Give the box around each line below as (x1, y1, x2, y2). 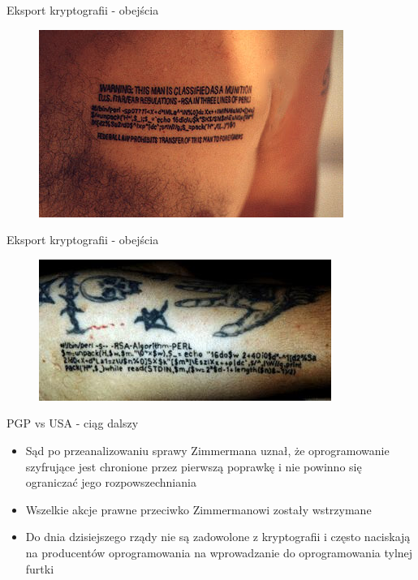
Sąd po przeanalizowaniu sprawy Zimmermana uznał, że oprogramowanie (25, 441, 390, 458)
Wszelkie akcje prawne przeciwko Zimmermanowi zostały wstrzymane (25, 501, 372, 518)
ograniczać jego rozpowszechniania (25, 474, 196, 491)
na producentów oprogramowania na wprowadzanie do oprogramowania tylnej (25, 543, 413, 561)
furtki (25, 560, 54, 577)
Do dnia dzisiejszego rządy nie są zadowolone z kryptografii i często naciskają (25, 528, 411, 545)
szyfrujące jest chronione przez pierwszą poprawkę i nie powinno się (25, 458, 362, 475)
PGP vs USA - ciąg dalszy (6, 415, 139, 432)
